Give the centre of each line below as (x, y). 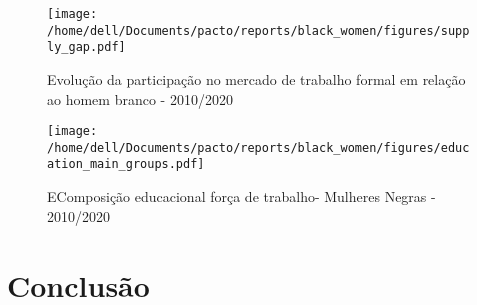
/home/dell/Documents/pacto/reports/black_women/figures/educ (258, 147)
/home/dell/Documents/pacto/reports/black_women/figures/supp (258, 30)
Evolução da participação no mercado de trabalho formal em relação (256, 78)
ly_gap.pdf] (86, 47)
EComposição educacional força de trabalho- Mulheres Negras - (241, 196)
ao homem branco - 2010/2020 (140, 98)
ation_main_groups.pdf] (126, 164)
